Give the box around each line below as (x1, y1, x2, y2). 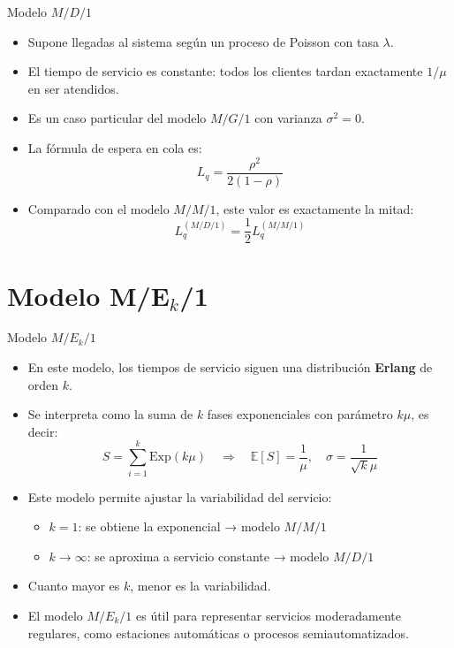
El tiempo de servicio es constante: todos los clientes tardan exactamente (27, 62, 423, 80)
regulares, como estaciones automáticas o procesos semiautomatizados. (27, 623, 409, 642)
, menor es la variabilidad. (130, 576, 271, 595)
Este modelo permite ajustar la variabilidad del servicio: (27, 487, 332, 506)
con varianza (254, 109, 322, 127)
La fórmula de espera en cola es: (27, 138, 202, 156)
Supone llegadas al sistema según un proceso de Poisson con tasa (27, 32, 379, 50)
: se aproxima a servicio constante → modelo (87, 546, 329, 565)
